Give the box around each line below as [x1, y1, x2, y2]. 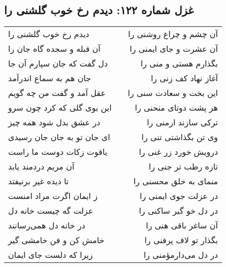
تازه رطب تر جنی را [148, 160, 218, 173]
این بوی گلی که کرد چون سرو [8, 102, 112, 114]
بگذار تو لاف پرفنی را [144, 234, 218, 246]
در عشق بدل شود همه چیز [8, 116, 100, 128]
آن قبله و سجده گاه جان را [8, 43, 101, 55]
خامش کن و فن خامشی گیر [8, 234, 104, 246]
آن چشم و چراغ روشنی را [128, 28, 218, 40]
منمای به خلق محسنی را [133, 175, 218, 187]
